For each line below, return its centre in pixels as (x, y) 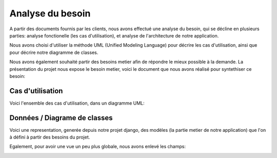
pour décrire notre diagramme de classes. (54, 52)
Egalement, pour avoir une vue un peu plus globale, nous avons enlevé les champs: (97, 147)
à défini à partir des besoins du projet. (50, 137)
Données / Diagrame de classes (61, 118)
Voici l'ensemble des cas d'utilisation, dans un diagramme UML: (77, 103)
